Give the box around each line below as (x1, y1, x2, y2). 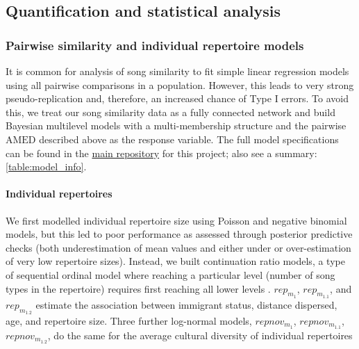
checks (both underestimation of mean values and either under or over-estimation (6, 240, 351, 254)
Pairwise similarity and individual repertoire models (6, 36, 304, 54)
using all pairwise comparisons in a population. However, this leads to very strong (6, 77, 354, 92)
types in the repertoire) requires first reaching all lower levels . (6, 281, 271, 295)
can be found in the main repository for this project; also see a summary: (6, 145, 317, 160)
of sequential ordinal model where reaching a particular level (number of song (6, 267, 335, 282)
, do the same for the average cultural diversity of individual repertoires (47, 327, 353, 342)
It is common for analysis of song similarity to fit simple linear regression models (6, 64, 349, 78)
